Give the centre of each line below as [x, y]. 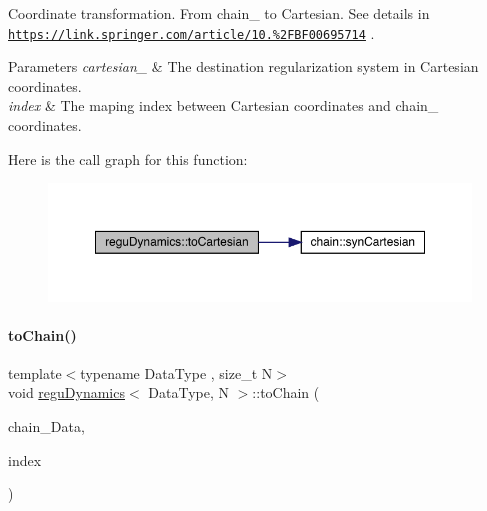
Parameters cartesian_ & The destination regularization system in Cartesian [243, 66]
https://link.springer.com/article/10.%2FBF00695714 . [191, 32]
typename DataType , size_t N [176, 372]
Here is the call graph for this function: [128, 158]
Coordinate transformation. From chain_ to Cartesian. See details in [219, 13]
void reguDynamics [66, 392]
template [35, 372]
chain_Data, [46, 426]
